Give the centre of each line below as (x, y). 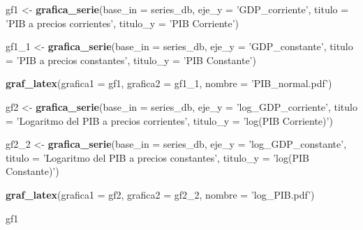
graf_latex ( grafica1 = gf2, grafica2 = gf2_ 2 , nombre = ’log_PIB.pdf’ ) (160, 194)
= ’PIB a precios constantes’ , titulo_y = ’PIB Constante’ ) (131, 60)
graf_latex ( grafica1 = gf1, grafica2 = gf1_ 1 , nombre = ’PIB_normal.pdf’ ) (169, 83)
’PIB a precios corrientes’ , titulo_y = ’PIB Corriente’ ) (123, 23)
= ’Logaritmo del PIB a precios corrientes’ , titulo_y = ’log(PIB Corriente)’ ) (169, 120)
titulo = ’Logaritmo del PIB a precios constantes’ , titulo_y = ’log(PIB (157, 157)
